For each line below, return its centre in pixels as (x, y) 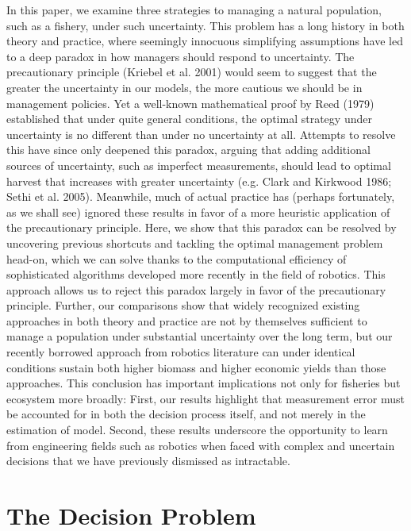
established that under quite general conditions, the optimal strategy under (189, 119)
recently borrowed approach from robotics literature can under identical (181, 352)
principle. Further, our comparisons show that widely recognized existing (183, 305)
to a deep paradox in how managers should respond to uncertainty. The (181, 56)
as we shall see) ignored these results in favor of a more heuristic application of (198, 212)
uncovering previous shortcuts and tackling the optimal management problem (195, 242)
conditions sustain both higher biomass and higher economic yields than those (196, 367)
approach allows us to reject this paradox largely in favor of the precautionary (196, 289)
